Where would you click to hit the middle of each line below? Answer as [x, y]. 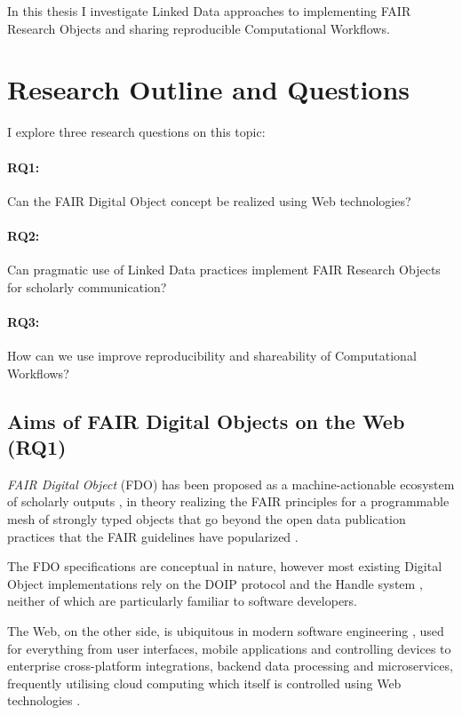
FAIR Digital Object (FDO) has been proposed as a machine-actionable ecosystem [231, 484]
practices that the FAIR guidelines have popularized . [153, 536]
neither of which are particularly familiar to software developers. [183, 601]
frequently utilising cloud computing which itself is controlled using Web [204, 683]
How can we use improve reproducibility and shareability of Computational [212, 356]
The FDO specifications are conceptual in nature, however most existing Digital [225, 566]
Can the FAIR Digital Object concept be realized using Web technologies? [209, 200]
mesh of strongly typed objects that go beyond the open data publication [207, 519]
